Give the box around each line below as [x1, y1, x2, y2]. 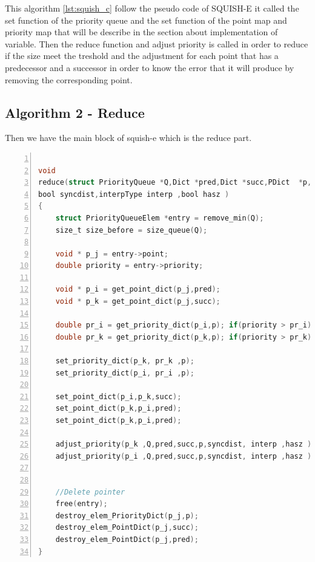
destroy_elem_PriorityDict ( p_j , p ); [55, 511, 199, 520]
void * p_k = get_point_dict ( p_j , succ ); [55, 297, 220, 306]
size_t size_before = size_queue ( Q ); [55, 225, 208, 235]
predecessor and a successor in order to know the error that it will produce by [5, 61, 294, 74]
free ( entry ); [55, 499, 108, 509]
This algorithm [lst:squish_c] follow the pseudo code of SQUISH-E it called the [5, 2, 299, 14]
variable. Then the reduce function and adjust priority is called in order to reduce [5, 37, 308, 50]
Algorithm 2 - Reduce [5, 103, 145, 122]
